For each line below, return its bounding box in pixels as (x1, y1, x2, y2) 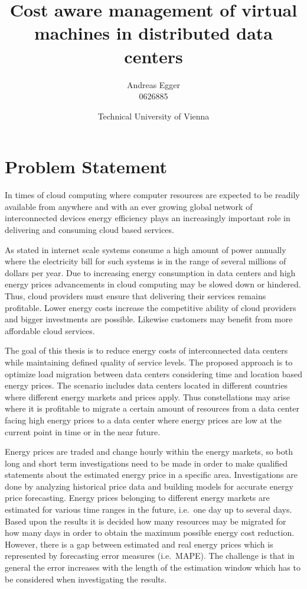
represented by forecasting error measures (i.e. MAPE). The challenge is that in (5, 549, 295, 562)
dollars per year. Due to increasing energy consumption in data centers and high (5, 266, 296, 279)
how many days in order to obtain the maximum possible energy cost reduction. (5, 526, 295, 539)
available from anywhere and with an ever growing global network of (5, 200, 253, 212)
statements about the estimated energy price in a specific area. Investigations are (5, 468, 298, 481)
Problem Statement (5, 154, 167, 179)
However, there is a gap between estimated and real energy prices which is (5, 538, 273, 550)
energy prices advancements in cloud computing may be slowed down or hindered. (5, 278, 301, 290)
